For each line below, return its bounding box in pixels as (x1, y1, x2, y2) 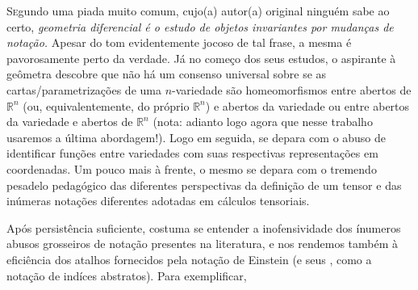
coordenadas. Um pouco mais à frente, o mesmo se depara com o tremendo (6, 160, 377, 177)
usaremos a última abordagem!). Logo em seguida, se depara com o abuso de (6, 128, 387, 145)
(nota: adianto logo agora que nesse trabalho (153, 113, 373, 130)
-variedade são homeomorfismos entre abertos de (172, 81, 412, 98)
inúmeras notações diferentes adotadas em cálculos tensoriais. (6, 192, 310, 209)
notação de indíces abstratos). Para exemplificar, (6, 267, 247, 284)
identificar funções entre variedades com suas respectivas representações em (6, 145, 378, 162)
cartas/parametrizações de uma (6, 81, 161, 98)
